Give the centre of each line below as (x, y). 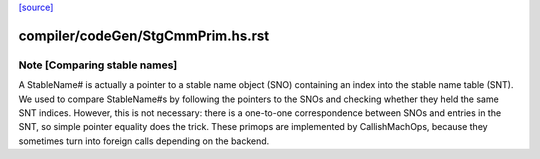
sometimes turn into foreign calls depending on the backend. (144, 141)
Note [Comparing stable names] (98, 65)
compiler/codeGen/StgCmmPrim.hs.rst (144, 35)
